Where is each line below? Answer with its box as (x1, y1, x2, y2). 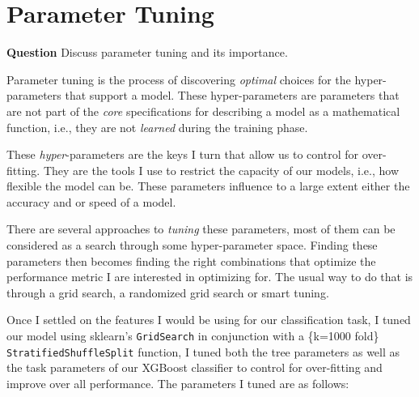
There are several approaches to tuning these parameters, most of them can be (6, 220, 396, 237)
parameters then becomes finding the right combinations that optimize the (6, 252, 376, 269)
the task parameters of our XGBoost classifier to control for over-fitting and (6, 359, 383, 376)
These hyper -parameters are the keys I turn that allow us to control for (6, 146, 358, 163)
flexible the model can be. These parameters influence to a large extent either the (6, 177, 410, 194)
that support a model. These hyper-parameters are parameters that (65, 87, 400, 104)
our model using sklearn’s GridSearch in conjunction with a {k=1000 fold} (6, 327, 379, 344)
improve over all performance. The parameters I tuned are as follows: (6, 374, 349, 391)
